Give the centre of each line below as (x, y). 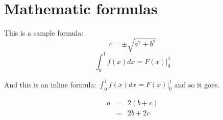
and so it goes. (197, 84)
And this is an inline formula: (50, 84)
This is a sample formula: (44, 33)
